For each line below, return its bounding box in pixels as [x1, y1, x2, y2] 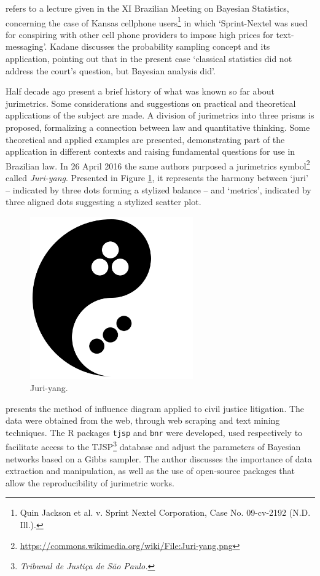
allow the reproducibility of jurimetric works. [6, 476, 174, 489]
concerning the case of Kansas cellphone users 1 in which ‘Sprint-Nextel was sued [6, 14, 308, 29]
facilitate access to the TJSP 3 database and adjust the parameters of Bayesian [6, 438, 301, 453]
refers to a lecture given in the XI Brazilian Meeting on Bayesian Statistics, [6, 2, 289, 14]
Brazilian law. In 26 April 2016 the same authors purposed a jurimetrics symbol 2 [6, 157, 310, 172]
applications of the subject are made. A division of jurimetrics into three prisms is [6, 109, 314, 122]
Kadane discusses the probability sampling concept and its [50, 40, 270, 53]
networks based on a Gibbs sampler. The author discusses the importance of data [6, 452, 313, 465]
